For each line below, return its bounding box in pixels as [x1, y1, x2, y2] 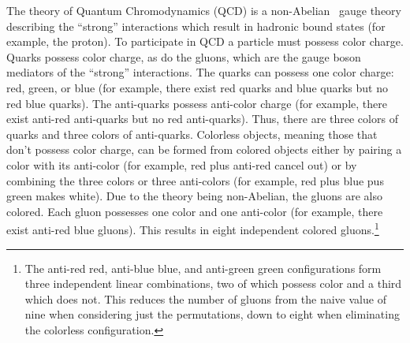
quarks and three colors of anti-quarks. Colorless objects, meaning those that [6, 125, 378, 142]
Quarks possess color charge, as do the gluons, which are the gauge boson [6, 48, 361, 65]
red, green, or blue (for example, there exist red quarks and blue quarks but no [6, 79, 388, 95]
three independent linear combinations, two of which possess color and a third [24, 275, 402, 292]
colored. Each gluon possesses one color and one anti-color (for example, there [6, 203, 383, 219]
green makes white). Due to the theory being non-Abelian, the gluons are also [6, 188, 382, 204]
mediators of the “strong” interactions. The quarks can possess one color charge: [6, 64, 394, 80]
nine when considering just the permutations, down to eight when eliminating [24, 306, 400, 322]
